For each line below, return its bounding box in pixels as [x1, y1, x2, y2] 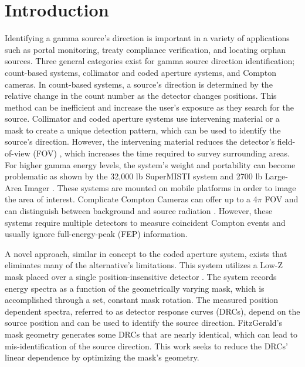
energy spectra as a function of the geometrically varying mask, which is [5, 282, 265, 294]
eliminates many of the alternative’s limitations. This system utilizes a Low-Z [5, 259, 283, 271]
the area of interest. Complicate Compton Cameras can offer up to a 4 [5, 193, 257, 205]
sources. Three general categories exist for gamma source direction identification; [5, 55, 295, 67]
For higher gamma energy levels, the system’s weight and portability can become [5, 158, 296, 171]
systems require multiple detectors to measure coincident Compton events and [5, 216, 286, 228]
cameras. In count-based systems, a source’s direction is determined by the [5, 78, 273, 90]
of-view [5, 147, 30, 159]
